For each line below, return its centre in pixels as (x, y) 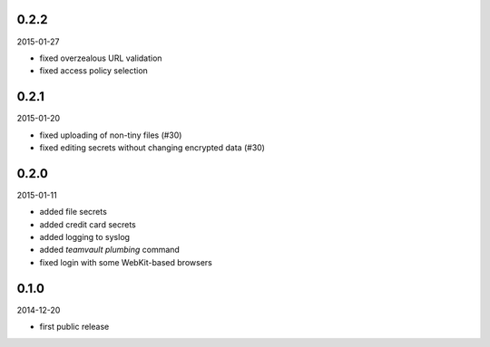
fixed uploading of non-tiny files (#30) (111, 135)
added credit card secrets (88, 224)
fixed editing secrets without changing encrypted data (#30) (152, 147)
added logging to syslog (85, 237)
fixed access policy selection (94, 71)
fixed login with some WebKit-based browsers (126, 262)
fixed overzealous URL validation (101, 58)
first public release (74, 327)
